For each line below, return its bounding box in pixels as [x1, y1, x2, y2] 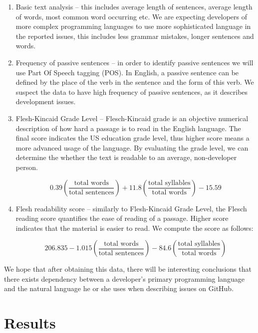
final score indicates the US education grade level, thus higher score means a [15, 133, 250, 143]
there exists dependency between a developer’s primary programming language [4, 273, 245, 284]
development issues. [15, 96, 76, 107]
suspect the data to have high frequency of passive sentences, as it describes [15, 86, 248, 97]
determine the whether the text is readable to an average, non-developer [15, 152, 237, 163]
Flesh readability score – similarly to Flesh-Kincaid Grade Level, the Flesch [15, 203, 247, 213]
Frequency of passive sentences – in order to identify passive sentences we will [15, 57, 254, 67]
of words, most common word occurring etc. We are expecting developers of [15, 11, 247, 21]
